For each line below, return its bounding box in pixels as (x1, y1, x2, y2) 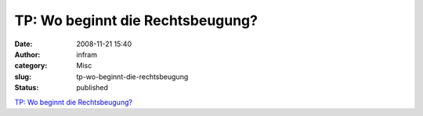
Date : (14, 39, 33, 49)
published (76, 83, 109, 92)
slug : (14, 71, 31, 82)
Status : (14, 83, 39, 92)
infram (76, 49, 98, 59)
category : (14, 61, 48, 71)
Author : (14, 49, 41, 59)
